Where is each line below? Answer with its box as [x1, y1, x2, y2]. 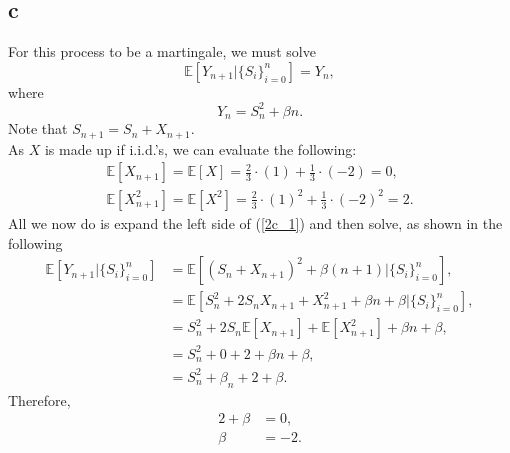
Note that [8, 118, 68, 139]
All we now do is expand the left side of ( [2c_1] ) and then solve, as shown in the [8, 212, 503, 233]
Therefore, [8, 389, 71, 410]
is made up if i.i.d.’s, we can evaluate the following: [44, 138, 357, 159]
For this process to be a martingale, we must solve [8, 41, 316, 62]
